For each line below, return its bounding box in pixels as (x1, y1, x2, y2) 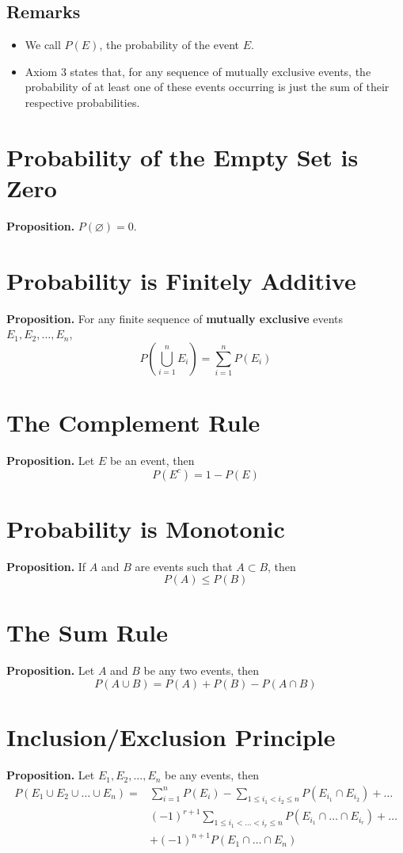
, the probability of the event (99, 36, 239, 53)
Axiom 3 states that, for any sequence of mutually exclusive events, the (25, 63, 371, 79)
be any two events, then (143, 662, 260, 679)
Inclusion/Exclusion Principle (6, 721, 336, 753)
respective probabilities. (25, 93, 140, 110)
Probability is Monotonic (6, 512, 285, 544)
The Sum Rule (6, 616, 168, 649)
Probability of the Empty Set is (6, 140, 359, 173)
